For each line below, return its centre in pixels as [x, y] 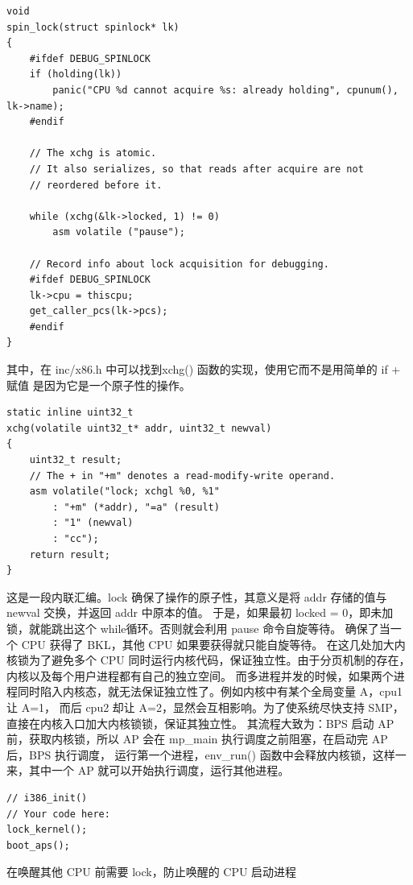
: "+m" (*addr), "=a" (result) [136, 507]
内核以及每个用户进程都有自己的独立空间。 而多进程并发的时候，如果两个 [200, 675]
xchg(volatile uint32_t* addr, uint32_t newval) [139, 428]
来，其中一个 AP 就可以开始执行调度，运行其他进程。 [148, 770]
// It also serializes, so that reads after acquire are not [196, 169]
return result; [70, 554]
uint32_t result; [76, 460]
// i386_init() [47, 798]
